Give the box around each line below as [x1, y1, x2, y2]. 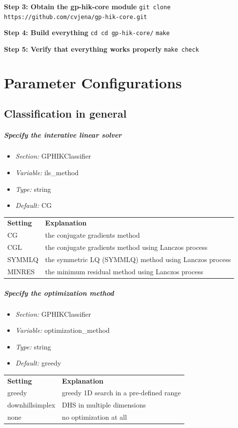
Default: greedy [15, 358, 61, 368]
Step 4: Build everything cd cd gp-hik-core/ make [4, 27, 170, 38]
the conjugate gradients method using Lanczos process [45, 242, 208, 252]
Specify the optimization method [4, 287, 114, 298]
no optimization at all [62, 412, 127, 422]
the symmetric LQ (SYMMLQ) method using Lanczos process [45, 254, 231, 264]
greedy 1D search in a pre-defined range [62, 387, 181, 398]
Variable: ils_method [15, 167, 79, 177]
